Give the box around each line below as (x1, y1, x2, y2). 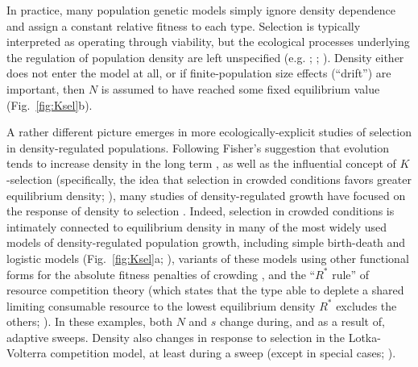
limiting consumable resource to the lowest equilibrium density (6, 297, 316, 314)
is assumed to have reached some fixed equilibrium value (101, 80, 380, 97)
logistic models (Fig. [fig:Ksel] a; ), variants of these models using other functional (6, 249, 409, 266)
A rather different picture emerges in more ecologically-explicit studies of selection (6, 123, 412, 140)
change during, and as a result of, (220, 313, 385, 330)
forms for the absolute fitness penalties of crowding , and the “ (6, 265, 316, 282)
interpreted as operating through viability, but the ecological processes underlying (6, 33, 410, 50)
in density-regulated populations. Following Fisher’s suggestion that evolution (6, 139, 390, 156)
